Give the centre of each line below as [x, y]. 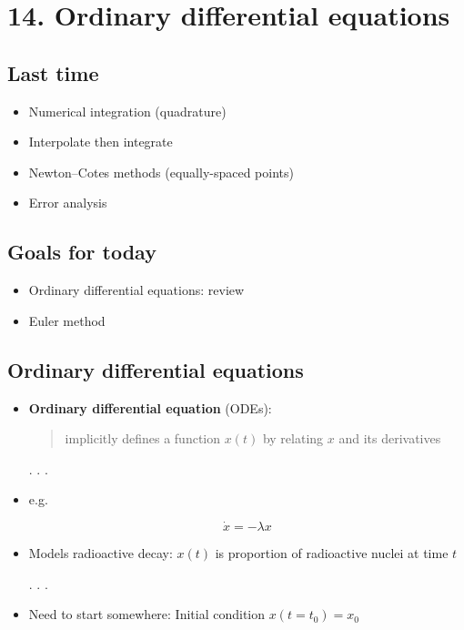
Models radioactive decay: [101, 553]
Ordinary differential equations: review [136, 290]
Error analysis [68, 203]
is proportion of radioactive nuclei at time [332, 553]
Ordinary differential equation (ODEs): [150, 407]
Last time [53, 72]
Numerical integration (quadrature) [127, 111]
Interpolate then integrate [101, 142]
